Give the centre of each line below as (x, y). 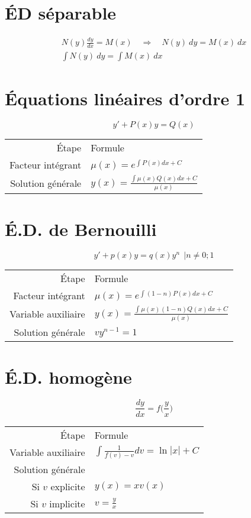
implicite (67, 503)
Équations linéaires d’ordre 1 (125, 98)
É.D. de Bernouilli (81, 229)
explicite (68, 486)
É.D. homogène (68, 376)
